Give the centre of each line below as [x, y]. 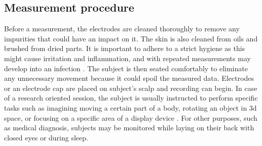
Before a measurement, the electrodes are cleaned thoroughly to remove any [122, 29]
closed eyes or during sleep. [46, 137]
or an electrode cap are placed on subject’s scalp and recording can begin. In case [131, 88]
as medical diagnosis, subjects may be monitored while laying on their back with [129, 128]
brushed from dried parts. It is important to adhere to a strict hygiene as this [125, 48]
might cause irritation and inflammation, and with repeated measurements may [127, 58]
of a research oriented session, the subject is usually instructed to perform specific [131, 98]
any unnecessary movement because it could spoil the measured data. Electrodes [129, 78]
